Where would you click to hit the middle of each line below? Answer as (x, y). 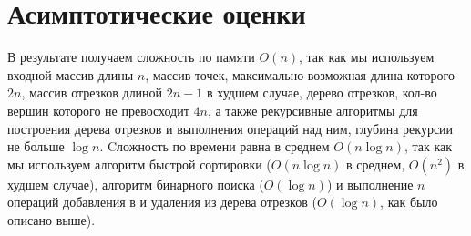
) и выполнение (370, 184)
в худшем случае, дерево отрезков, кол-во (322, 92)
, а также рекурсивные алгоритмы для (312, 110)
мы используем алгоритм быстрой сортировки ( (139, 164)
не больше (36, 146)
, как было (409, 202)
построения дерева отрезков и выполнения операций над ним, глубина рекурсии (230, 128)
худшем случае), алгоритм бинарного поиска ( (136, 184)
